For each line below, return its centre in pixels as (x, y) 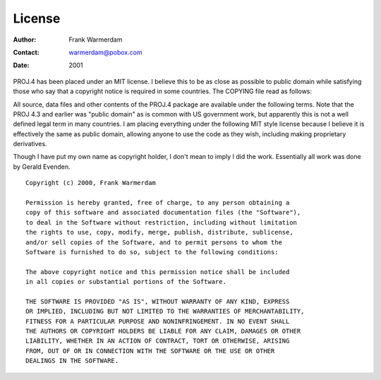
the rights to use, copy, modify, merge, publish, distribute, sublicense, (159, 232)
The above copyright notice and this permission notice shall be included (158, 272)
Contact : (26, 52)
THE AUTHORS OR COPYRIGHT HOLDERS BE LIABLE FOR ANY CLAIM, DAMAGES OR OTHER (163, 331)
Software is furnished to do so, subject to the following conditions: (152, 252)
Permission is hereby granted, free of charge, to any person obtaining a (158, 203)
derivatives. (30, 144)
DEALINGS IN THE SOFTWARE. (72, 361)
